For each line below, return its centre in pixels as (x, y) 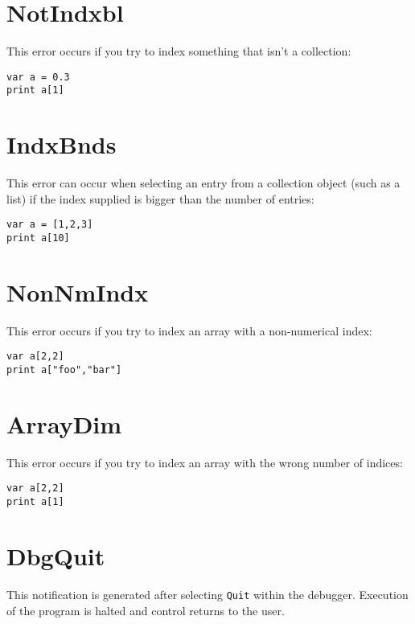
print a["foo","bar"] (64, 370)
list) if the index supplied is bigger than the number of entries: (160, 198)
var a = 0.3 (38, 77)
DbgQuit (56, 555)
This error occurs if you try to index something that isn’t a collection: (179, 51)
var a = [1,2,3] (50, 225)
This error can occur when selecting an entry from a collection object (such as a (203, 183)
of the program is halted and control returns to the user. (146, 610)
